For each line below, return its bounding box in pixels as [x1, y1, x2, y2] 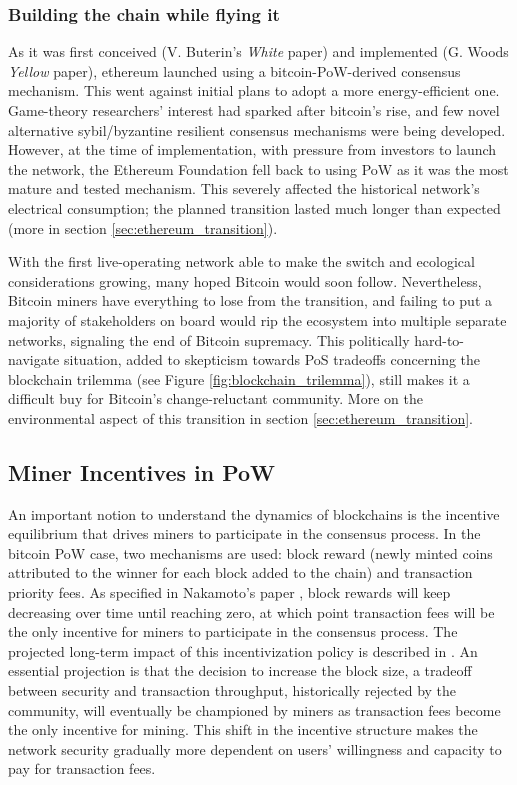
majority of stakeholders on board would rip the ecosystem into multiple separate [8, 309, 507, 330]
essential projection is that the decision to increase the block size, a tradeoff [8, 660, 472, 681]
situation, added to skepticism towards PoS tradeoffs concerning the [63, 349, 481, 370]
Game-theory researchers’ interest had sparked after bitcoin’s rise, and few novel [8, 100, 500, 120]
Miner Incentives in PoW [8, 456, 276, 487]
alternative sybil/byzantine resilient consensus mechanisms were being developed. [8, 119, 506, 140]
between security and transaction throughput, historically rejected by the [8, 680, 457, 701]
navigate [8, 349, 60, 370]
